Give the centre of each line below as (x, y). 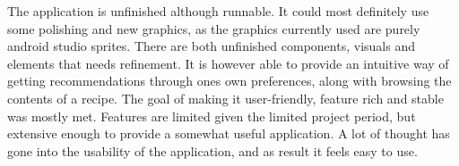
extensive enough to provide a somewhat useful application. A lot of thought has (229, 133)
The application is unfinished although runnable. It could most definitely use (218, 11)
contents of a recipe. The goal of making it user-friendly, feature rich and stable (225, 98)
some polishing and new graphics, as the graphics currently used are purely (214, 28)
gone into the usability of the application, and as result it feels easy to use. (212, 150)
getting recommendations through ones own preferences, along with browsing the (229, 81)
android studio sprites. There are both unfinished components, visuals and (211, 46)
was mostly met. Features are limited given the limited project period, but (212, 116)
